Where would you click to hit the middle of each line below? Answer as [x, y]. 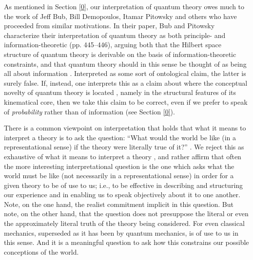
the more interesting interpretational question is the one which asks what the [119, 166]
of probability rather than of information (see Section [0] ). [89, 111]
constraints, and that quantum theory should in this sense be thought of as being [125, 64]
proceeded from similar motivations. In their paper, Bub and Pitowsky [109, 26]
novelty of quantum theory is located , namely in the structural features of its [120, 92]
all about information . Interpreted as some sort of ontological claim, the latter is [125, 73]
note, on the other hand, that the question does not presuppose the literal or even [126, 214]
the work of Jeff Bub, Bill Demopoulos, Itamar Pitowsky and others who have [120, 16]
